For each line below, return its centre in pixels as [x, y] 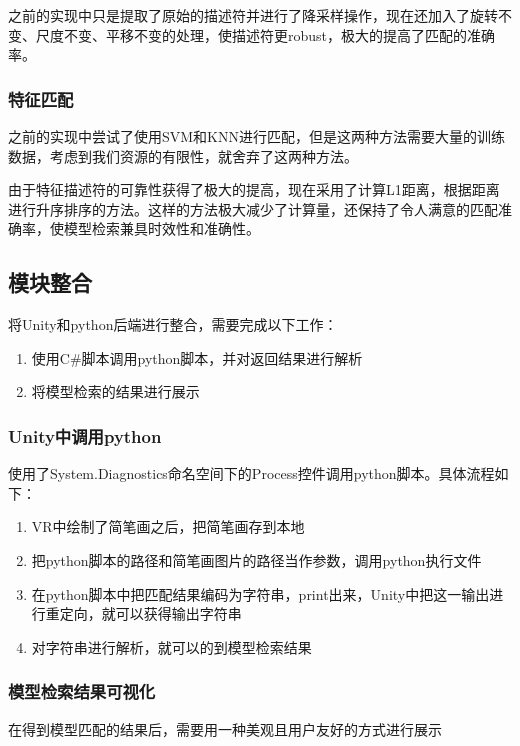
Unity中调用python [85, 435]
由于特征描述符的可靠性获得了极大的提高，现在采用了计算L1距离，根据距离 [254, 189]
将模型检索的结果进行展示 [115, 391]
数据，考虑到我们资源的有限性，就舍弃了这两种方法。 [183, 155]
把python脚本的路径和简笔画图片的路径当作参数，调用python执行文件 [256, 559]
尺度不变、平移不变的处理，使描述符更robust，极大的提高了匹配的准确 [265, 34]
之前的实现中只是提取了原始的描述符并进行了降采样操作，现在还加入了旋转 [253, 15]
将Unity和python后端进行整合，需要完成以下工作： [173, 324]
